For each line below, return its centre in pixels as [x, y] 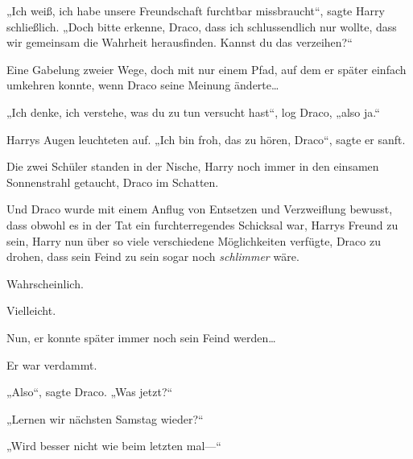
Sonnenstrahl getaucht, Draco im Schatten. [113, 182]
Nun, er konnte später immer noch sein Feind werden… [141, 337]
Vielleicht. [31, 310]
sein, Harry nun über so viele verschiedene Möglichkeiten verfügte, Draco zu [194, 240]
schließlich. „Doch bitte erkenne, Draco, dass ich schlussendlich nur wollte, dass [202, 26]
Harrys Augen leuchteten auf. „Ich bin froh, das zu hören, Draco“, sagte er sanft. [206, 139]
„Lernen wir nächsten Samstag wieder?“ [105, 418]
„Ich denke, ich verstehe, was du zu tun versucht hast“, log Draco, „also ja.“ [193, 112]
